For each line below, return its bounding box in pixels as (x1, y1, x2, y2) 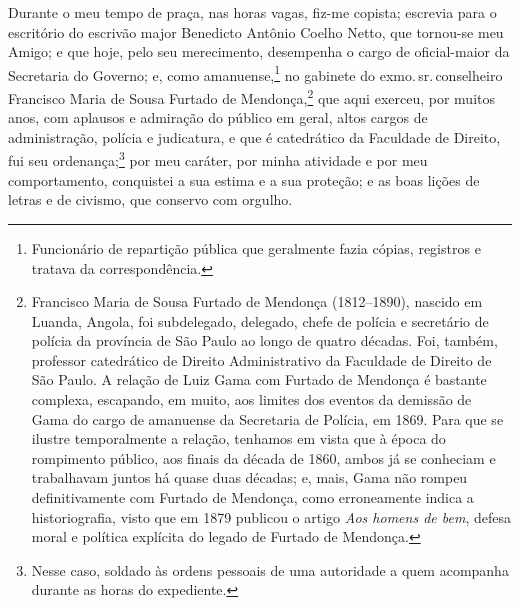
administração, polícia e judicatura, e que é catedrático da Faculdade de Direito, (8, 126, 501, 147)
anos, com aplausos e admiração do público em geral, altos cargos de (8, 107, 428, 128)
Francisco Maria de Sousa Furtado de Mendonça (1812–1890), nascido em (31, 291, 483, 312)
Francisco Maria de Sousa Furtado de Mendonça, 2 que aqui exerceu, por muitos (8, 85, 495, 108)
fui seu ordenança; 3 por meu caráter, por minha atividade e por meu (8, 147, 428, 171)
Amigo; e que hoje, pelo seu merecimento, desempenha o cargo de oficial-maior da (8, 41, 510, 62)
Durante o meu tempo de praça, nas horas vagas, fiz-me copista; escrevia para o (8, 2, 497, 22)
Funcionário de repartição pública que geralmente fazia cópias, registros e (31, 237, 481, 258)
